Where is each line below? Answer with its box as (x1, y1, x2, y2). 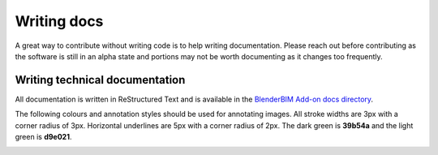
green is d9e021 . (15, 132, 72, 142)
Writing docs (15, 12, 104, 30)
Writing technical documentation (15, 73, 186, 87)
